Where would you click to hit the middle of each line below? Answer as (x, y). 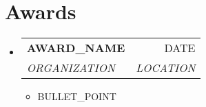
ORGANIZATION (71, 68)
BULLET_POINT (77, 96)
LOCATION (166, 68)
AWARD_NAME (76, 48)
